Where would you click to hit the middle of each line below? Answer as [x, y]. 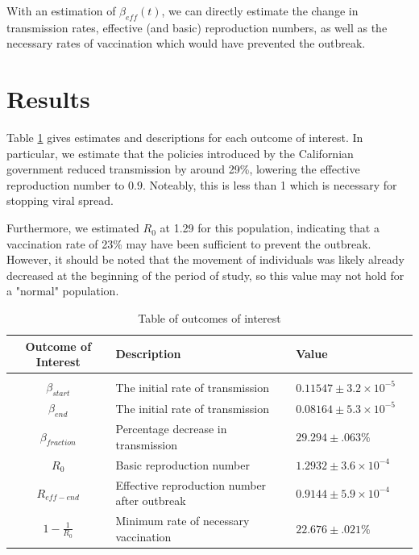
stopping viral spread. [60, 200]
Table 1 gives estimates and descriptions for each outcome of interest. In [185, 138]
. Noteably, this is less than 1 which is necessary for [270, 184]
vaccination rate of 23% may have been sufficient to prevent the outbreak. [189, 243]
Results [48, 99]
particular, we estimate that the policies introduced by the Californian [180, 153]
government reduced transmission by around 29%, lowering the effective [183, 169]
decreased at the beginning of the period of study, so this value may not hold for [205, 275]
